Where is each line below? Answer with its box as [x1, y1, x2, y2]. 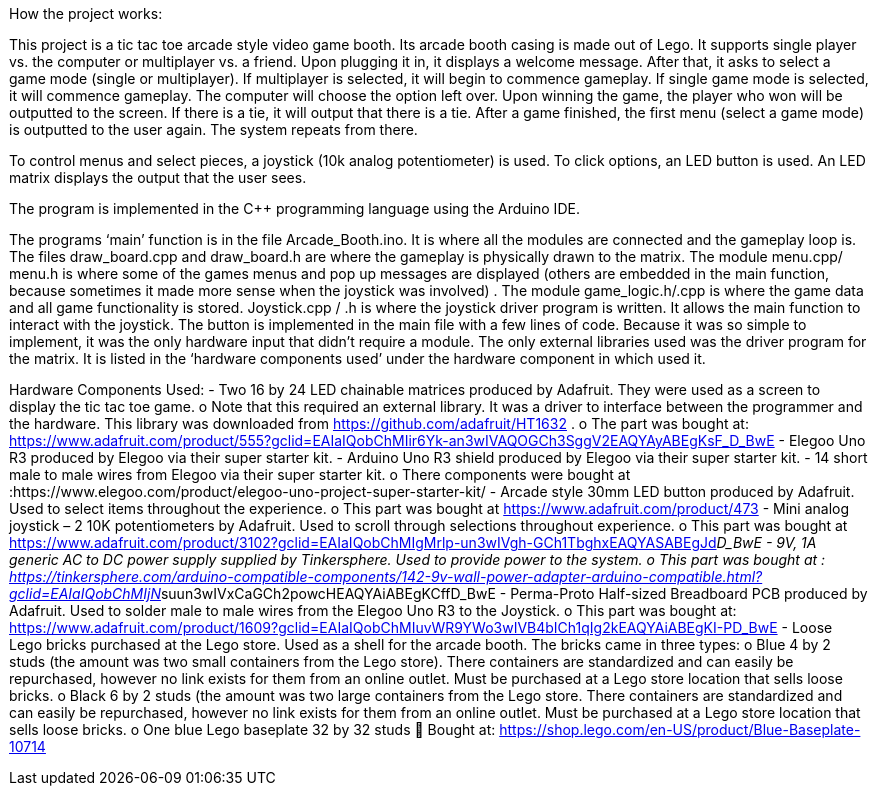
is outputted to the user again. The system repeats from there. [9, 121, 418, 138]
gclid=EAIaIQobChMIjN [9, 585, 161, 602]
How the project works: [9, 5, 163, 22]
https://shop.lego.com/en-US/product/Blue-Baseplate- [499, 721, 861, 738]
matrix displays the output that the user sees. [9, 169, 307, 186]
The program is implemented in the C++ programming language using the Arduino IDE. [9, 200, 580, 217]
